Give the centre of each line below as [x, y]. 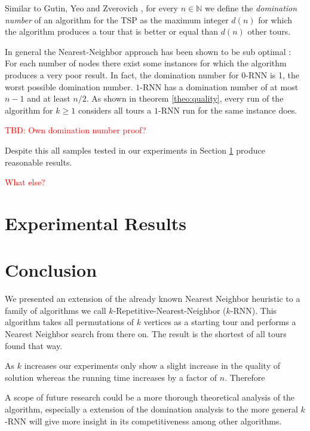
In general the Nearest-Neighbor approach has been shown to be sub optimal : [148, 51]
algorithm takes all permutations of [70, 322]
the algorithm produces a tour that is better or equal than [111, 31]
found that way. [34, 345]
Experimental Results [96, 223]
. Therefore [245, 377]
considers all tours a [115, 110]
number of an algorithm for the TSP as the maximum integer [117, 19]
